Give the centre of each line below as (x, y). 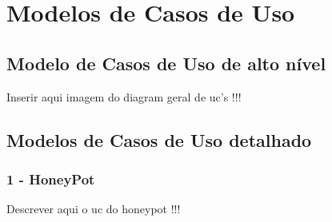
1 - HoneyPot (51, 178)
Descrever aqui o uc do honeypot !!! (94, 209)
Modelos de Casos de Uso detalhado (159, 139)
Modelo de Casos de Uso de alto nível (166, 63)
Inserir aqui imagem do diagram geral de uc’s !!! (124, 96)
